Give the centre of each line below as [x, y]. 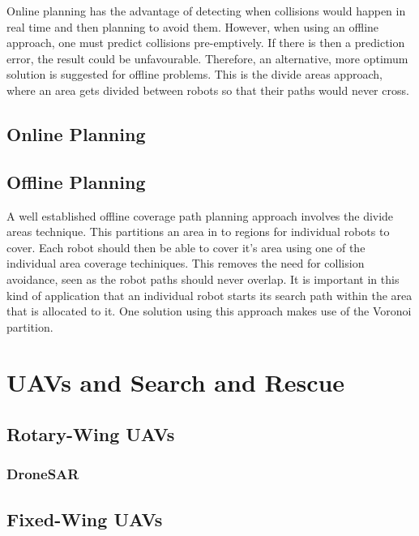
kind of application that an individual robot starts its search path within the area [209, 295]
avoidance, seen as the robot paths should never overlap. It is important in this [203, 279]
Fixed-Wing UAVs [85, 519]
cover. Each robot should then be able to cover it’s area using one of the [186, 247]
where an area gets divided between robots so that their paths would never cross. [208, 90]
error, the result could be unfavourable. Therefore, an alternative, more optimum [207, 58]
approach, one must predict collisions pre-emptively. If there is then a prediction [206, 43]
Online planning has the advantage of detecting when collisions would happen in [206, 11]
